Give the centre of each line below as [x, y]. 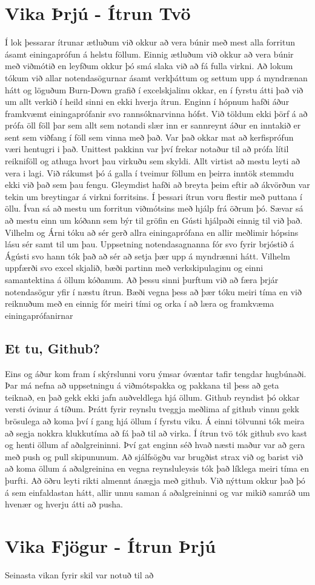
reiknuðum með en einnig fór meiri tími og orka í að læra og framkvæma [140, 303]
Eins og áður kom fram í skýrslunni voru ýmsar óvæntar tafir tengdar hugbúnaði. [156, 373]
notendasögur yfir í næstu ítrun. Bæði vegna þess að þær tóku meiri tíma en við [153, 291]
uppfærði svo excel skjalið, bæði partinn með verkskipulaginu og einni [134, 268]
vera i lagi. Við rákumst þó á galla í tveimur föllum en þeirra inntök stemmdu [150, 172]
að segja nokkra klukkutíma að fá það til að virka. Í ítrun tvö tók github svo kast [156, 433]
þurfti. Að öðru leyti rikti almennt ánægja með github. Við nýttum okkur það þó [155, 480]
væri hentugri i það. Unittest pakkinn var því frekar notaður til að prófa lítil [147, 149]
